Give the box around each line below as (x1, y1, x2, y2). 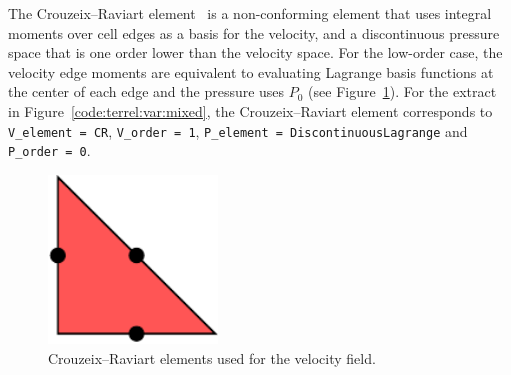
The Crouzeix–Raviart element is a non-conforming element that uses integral (8, 3, 492, 23)
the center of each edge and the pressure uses (8, 81, 285, 102)
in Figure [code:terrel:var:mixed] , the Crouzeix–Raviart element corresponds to (8, 100, 493, 121)
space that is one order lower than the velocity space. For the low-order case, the (8, 42, 503, 63)
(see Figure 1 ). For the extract (308, 81, 497, 102)
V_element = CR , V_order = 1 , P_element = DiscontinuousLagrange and (8, 120, 468, 141)
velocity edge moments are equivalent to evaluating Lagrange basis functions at (8, 61, 494, 82)
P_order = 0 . (8, 140, 91, 161)
